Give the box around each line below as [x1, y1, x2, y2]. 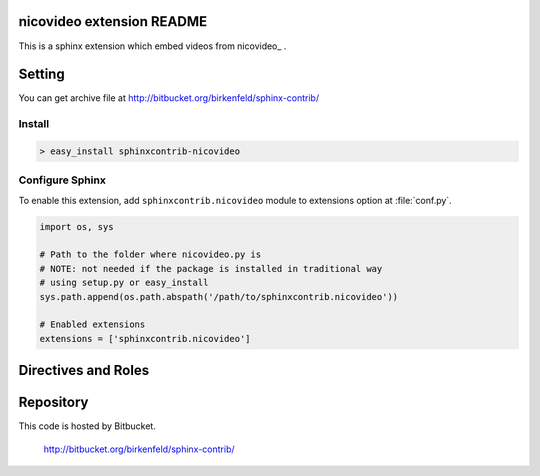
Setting [18, 66, 65, 83]
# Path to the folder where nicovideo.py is [39, 249, 262, 260]
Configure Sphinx [18, 173, 107, 187]
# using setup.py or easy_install [39, 277, 209, 289]
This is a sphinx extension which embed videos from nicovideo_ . [18, 40, 287, 52]
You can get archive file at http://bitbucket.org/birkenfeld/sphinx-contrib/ [18, 92, 320, 104]
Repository [18, 394, 89, 411]
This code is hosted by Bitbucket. [18, 420, 157, 432]
